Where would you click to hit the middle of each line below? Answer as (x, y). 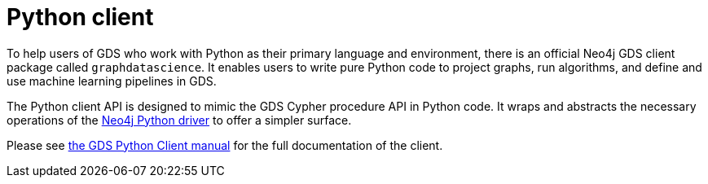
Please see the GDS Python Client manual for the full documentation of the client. (225, 145)
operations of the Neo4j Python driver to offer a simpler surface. (179, 120)
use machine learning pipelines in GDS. (112, 81)
